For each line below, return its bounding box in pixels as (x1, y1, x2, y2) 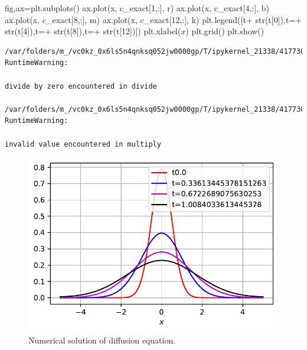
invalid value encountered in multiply (5, 140, 161, 148)
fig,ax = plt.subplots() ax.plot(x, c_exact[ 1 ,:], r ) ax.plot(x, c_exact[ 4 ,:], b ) (5, 2, 270, 14)
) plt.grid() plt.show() (185, 25, 264, 37)
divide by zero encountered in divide (5, 82, 157, 90)
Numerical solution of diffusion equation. (28, 333, 176, 346)
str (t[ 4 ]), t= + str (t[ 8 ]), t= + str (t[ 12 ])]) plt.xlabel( (5, 25, 181, 37)
